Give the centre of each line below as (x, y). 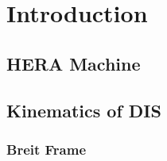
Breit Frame (47, 149)
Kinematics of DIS (84, 110)
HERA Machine (74, 63)
